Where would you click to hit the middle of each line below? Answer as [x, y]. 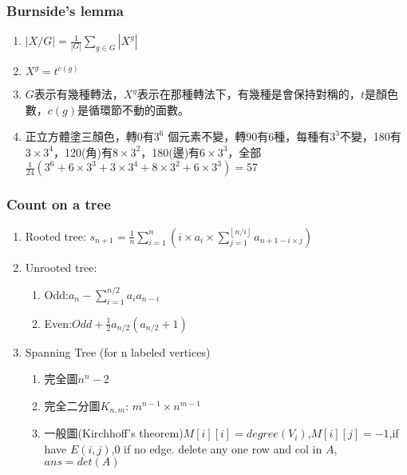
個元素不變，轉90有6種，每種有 [249, 136]
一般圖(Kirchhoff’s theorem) [114, 433]
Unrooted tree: [61, 267]
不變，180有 [370, 136]
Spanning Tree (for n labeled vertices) [118, 351]
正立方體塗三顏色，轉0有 [89, 136]
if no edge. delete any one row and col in [223, 448]
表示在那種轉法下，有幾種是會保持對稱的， [249, 94]
